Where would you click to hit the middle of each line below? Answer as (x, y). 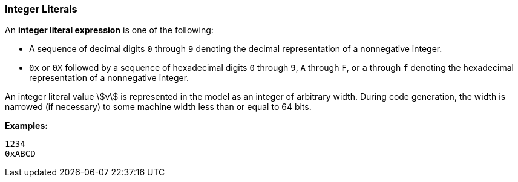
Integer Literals (41, 9)
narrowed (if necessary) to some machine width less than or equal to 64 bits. (158, 107)
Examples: (26, 126)
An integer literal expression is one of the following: (109, 30)
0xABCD (20, 154)
